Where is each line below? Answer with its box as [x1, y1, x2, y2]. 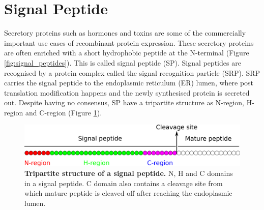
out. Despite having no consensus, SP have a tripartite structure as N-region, [4, 97, 244, 108]
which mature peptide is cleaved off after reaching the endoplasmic [24, 188, 232, 198]
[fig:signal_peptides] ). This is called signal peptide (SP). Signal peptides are [4, 57, 241, 68]
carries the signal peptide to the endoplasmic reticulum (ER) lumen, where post [4, 77, 254, 88]
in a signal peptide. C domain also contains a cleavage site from [24, 177, 223, 188]
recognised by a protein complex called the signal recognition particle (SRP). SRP [4, 67, 260, 78]
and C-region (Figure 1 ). [25, 107, 102, 117]
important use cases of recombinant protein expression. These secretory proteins [4, 37, 254, 48]
